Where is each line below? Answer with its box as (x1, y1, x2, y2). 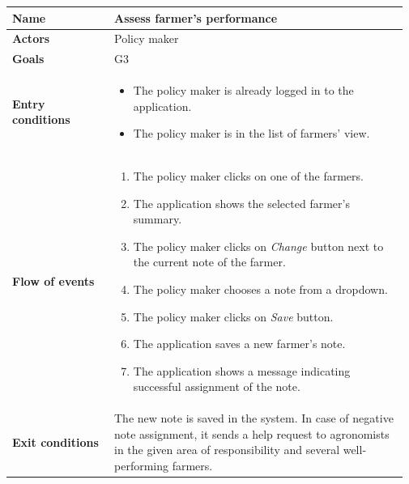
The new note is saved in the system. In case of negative (114, 410, 394, 427)
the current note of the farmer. (133, 253, 286, 270)
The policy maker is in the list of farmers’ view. (133, 125, 370, 142)
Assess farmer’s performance (114, 9, 278, 26)
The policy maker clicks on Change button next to (133, 237, 384, 254)
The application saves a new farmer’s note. (133, 335, 346, 352)
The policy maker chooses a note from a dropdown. (133, 281, 388, 298)
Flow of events (12, 273, 95, 290)
